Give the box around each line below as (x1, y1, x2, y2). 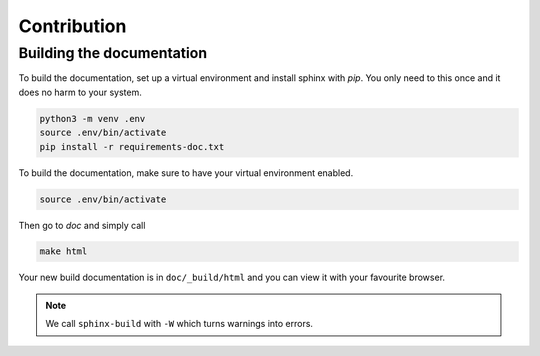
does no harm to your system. (18, 86, 142, 98)
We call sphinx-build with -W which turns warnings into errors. (45, 318, 314, 330)
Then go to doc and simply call (18, 219, 146, 231)
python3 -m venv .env (39, 113, 146, 124)
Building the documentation (18, 44, 208, 62)
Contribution (18, 15, 127, 37)
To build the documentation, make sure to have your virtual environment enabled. (18, 166, 354, 179)
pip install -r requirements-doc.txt (39, 141, 225, 152)
